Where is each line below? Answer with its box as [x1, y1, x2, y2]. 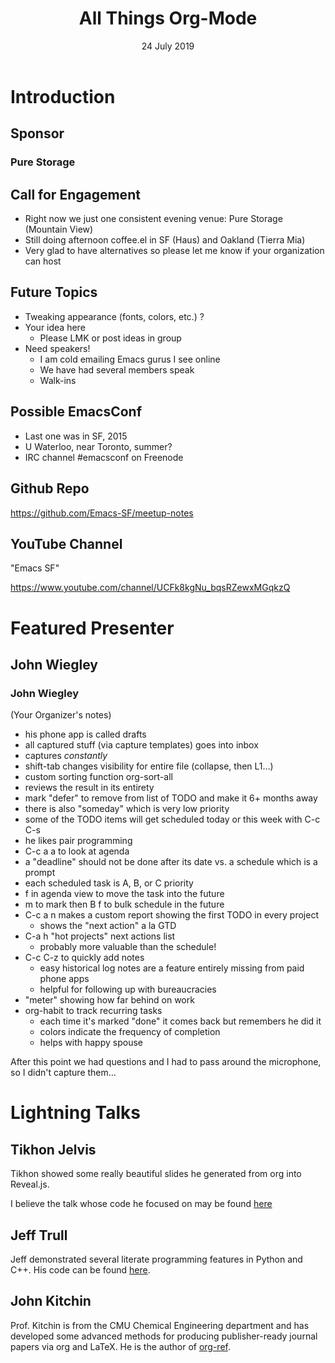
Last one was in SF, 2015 [24, 430, 128, 442]
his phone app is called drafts [24, 728, 147, 741]
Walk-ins [39, 374, 77, 386]
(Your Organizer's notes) [10, 709, 112, 721]
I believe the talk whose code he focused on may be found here [10, 1198, 273, 1210]
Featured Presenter [10, 617, 175, 639]
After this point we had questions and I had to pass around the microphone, [10, 1056, 322, 1068]
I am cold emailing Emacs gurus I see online [39, 353, 221, 365]
